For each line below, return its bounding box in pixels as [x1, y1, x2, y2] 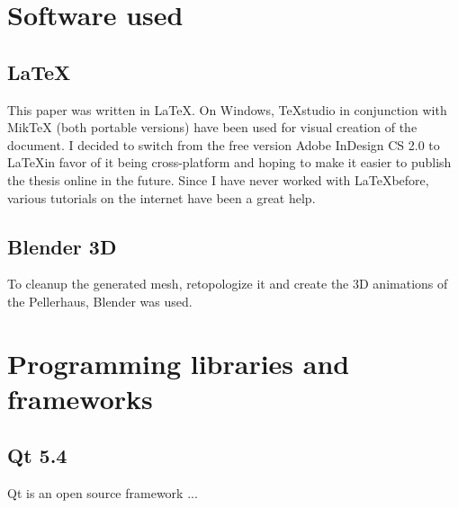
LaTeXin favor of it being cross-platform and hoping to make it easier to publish [7, 153, 452, 172]
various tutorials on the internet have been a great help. [7, 188, 316, 207]
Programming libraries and [7, 344, 350, 381]
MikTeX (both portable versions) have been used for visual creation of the [7, 118, 418, 137]
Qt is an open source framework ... [7, 484, 198, 503]
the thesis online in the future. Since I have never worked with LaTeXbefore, [7, 170, 429, 189]
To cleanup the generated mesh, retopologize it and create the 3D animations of [7, 274, 448, 293]
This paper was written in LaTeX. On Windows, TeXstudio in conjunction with [7, 100, 447, 119]
